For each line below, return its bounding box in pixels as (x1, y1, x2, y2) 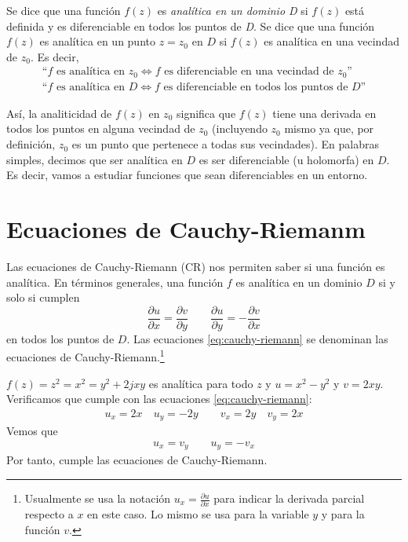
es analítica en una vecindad (264, 33, 399, 49)
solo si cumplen (6, 289, 80, 306)
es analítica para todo (148, 375, 253, 391)
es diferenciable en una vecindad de (164, 66, 334, 78)
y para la (321, 506, 365, 522)
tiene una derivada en (272, 104, 377, 121)
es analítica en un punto (39, 33, 155, 49)
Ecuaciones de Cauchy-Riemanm (6, 213, 366, 245)
